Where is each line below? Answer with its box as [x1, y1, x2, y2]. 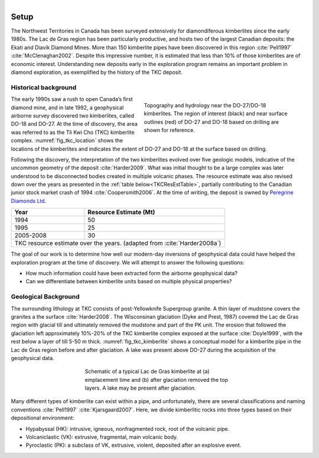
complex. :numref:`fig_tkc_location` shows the [11, 137, 123, 144]
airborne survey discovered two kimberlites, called [11, 112, 135, 119]
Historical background [11, 83, 77, 91]
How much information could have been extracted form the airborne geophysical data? [25, 270, 237, 277]
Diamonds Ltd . [11, 197, 47, 204]
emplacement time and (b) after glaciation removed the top [84, 376, 229, 383]
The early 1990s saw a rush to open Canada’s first [11, 96, 133, 103]
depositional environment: [11, 414, 74, 421]
